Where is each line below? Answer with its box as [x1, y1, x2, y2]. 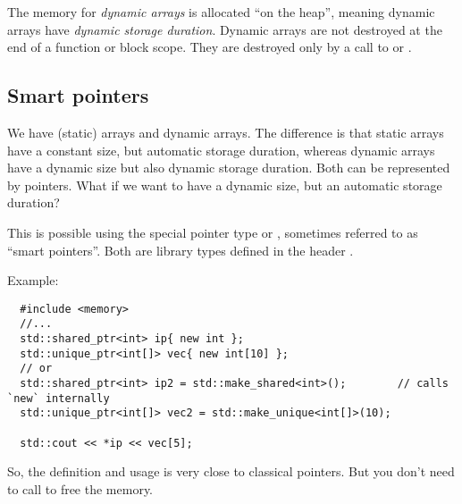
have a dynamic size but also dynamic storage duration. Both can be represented [7, 158, 450, 177]
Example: [7, 271, 59, 290]
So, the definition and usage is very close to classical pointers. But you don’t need [7, 462, 455, 481]
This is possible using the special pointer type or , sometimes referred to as [7, 223, 418, 241]
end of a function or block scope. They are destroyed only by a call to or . [7, 38, 412, 56]
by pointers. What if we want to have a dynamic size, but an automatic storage [7, 175, 442, 194]
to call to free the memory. [7, 479, 154, 498]
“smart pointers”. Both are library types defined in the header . [7, 240, 354, 259]
